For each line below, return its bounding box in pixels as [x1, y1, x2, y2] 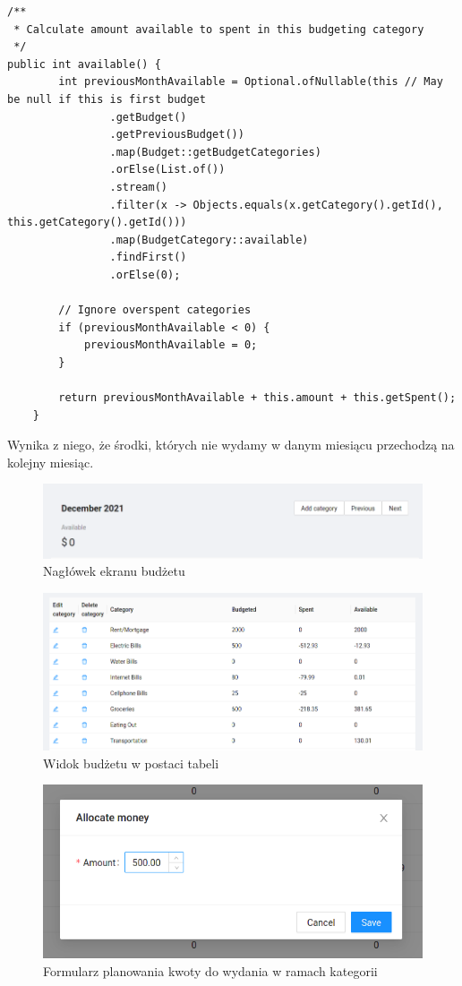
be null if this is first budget [7, 92, 206, 106]
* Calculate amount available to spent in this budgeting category [13, 22, 424, 36]
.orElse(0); [109, 268, 181, 281]
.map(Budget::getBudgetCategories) [109, 145, 321, 159]
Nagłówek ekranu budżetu [43, 562, 185, 580]
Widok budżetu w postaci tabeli [43, 753, 219, 772]
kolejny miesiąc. [7, 452, 94, 471]
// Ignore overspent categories [58, 304, 252, 317]
